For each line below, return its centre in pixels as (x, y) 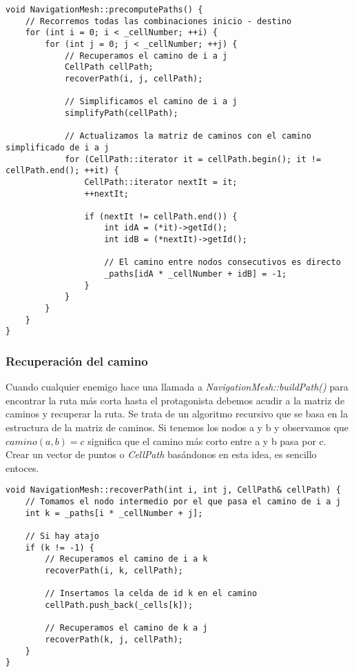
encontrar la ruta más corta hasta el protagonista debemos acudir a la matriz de (175, 400)
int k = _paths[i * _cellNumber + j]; (114, 513)
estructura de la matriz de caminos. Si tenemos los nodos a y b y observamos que (177, 427)
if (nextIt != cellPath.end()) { (161, 216)
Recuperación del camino (77, 360)
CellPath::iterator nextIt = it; (161, 182)
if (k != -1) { (60, 547)
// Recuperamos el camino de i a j (146, 56)
